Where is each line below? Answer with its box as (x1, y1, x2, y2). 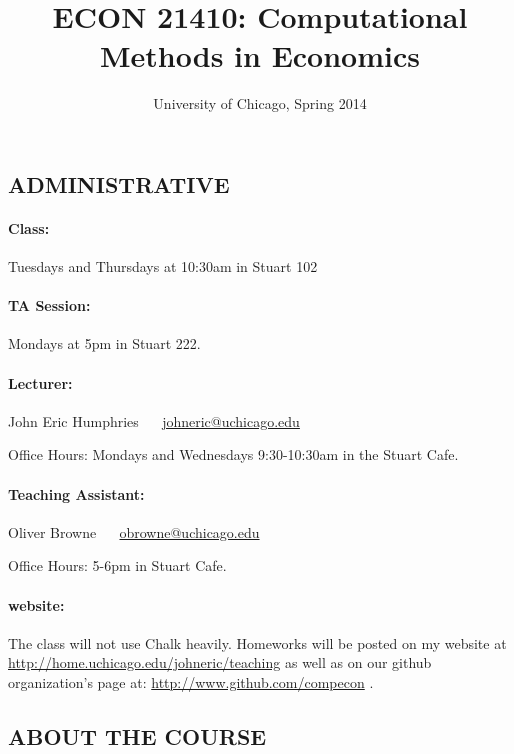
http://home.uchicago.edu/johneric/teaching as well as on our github (8, 652, 432, 673)
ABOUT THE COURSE (8, 721, 267, 752)
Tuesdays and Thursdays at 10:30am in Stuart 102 (8, 256, 318, 277)
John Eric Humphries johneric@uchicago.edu (8, 410, 300, 431)
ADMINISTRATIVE (8, 168, 230, 199)
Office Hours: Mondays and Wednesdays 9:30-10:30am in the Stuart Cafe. (8, 444, 459, 465)
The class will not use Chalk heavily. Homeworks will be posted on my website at (8, 632, 507, 653)
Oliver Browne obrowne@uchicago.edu (8, 521, 260, 542)
